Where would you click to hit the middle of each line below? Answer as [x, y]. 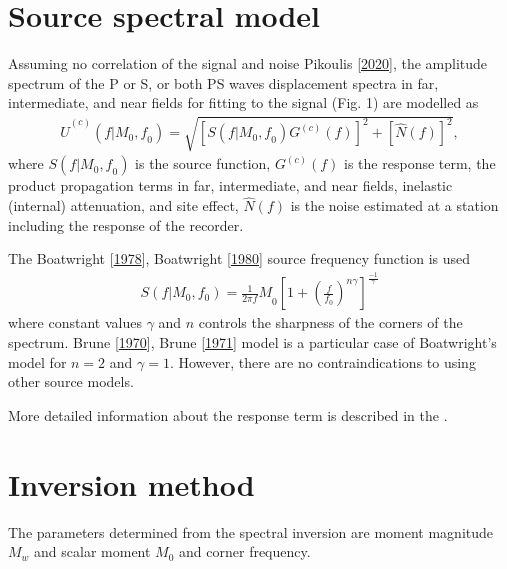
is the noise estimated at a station [394, 205]
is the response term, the [420, 163]
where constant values [75, 322]
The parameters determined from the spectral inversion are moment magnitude [251, 531]
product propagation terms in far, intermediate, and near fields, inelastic [230, 185]
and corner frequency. [245, 551]
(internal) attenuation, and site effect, [123, 205]
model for [37, 361]
